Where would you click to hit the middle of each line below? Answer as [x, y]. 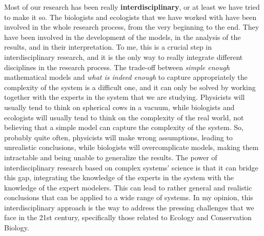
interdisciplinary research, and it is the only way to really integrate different [124, 57]
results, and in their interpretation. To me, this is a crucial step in [108, 47]
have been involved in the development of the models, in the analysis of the [123, 37]
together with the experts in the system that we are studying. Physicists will [125, 97]
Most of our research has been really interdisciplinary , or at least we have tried [132, 7]
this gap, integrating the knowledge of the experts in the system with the [119, 177]
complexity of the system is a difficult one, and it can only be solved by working [130, 87]
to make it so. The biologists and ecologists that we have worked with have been [130, 17]
